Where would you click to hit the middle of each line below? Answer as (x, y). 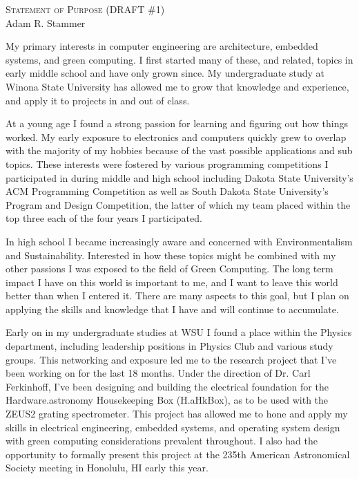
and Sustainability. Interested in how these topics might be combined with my (171, 255)
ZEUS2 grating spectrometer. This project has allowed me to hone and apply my (177, 414)
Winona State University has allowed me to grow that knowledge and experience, (177, 86)
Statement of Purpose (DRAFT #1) (85, 9)
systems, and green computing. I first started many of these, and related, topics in (179, 59)
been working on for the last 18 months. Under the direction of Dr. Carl (158, 373)
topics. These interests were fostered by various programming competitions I (167, 163)
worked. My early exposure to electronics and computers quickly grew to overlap (176, 137)
